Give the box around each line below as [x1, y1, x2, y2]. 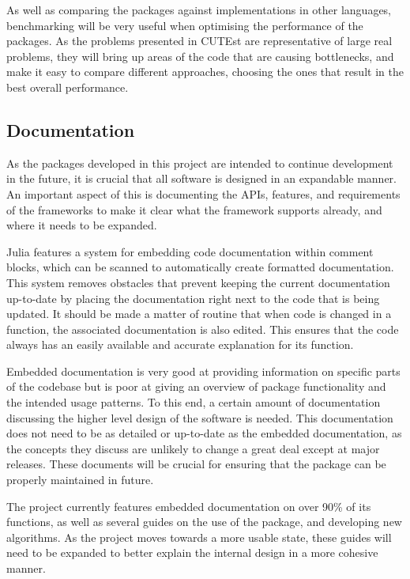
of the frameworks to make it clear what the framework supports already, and [6, 201, 382, 218]
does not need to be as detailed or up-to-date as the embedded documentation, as [6, 425, 402, 441]
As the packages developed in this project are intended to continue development [6, 154, 393, 171]
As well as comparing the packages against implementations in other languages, [6, 2, 392, 17]
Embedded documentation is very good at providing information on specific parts [6, 362, 401, 379]
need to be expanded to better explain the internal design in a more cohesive [6, 544, 378, 561]
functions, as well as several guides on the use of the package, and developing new [6, 513, 402, 530]
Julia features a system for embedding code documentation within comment [6, 243, 374, 259]
